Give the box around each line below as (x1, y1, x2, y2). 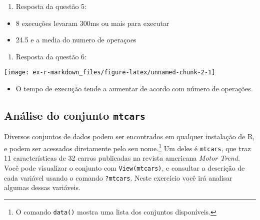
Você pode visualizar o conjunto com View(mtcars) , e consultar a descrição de (4, 162, 245, 173)
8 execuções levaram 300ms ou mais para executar (15, 17, 169, 28)
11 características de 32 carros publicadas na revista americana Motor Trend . (4, 153, 240, 163)
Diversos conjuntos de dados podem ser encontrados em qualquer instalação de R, (4, 131, 255, 142)
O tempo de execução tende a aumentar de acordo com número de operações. (15, 83, 253, 94)
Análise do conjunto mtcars (4, 108, 145, 123)
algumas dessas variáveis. (4, 182, 80, 193)
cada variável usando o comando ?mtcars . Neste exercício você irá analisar (4, 172, 232, 183)
